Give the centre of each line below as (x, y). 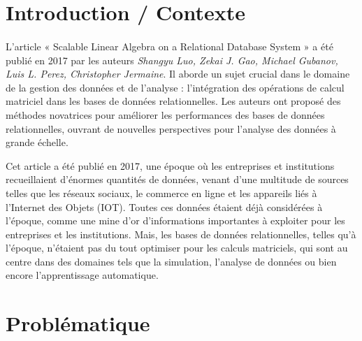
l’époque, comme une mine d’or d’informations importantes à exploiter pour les (175, 220)
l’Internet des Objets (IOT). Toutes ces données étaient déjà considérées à (164, 206)
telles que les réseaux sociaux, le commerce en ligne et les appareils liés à (161, 193)
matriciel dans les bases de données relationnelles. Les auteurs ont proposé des (173, 101)
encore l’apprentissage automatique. (82, 275)
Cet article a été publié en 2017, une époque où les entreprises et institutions (170, 165)
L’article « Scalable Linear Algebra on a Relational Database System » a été (169, 46)
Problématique (78, 323)
